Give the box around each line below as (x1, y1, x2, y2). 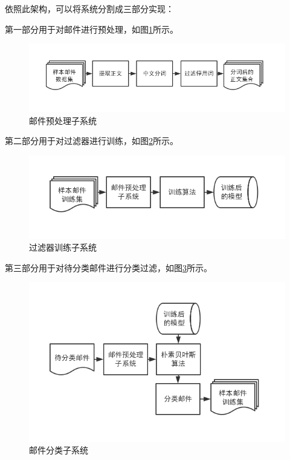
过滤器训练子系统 (29, 241, 97, 254)
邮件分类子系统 (29, 444, 88, 456)
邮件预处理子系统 (29, 114, 97, 126)
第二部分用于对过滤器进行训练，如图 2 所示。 (5, 134, 178, 147)
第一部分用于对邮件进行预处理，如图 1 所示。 (5, 22, 178, 35)
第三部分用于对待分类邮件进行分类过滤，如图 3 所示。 (5, 261, 212, 274)
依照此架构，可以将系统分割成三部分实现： (5, 2, 174, 15)
